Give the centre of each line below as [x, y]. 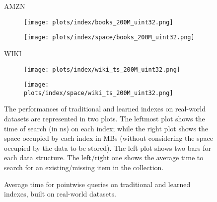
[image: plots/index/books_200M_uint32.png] [99, 22]
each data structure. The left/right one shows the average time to [104, 157]
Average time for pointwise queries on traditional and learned [97, 184]
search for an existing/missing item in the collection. [84, 167]
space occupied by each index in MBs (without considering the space [108, 138]
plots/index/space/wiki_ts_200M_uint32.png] [99, 93]
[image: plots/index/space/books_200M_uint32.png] [109, 38]
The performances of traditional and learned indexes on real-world [105, 109]
